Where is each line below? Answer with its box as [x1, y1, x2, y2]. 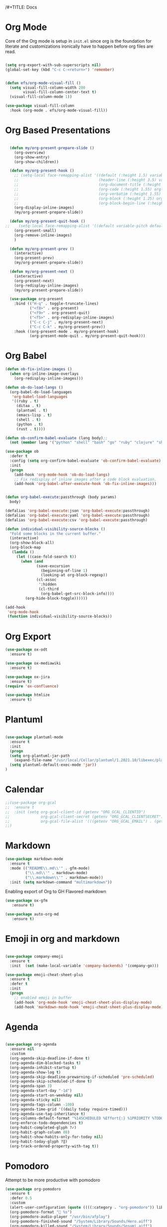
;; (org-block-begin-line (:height [14, 201, 166, 206]
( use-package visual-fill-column [5, 103, 75, 108]
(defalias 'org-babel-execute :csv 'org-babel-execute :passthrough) [5, 517, 148, 522]
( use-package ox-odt [5, 647, 48, 653]
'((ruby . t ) [11, 399, 39, 404]
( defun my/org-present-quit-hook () [9, 219, 85, 224]
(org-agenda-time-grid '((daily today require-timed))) [9, 1107, 128, 1112]
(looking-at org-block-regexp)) [40, 573, 108, 578]
